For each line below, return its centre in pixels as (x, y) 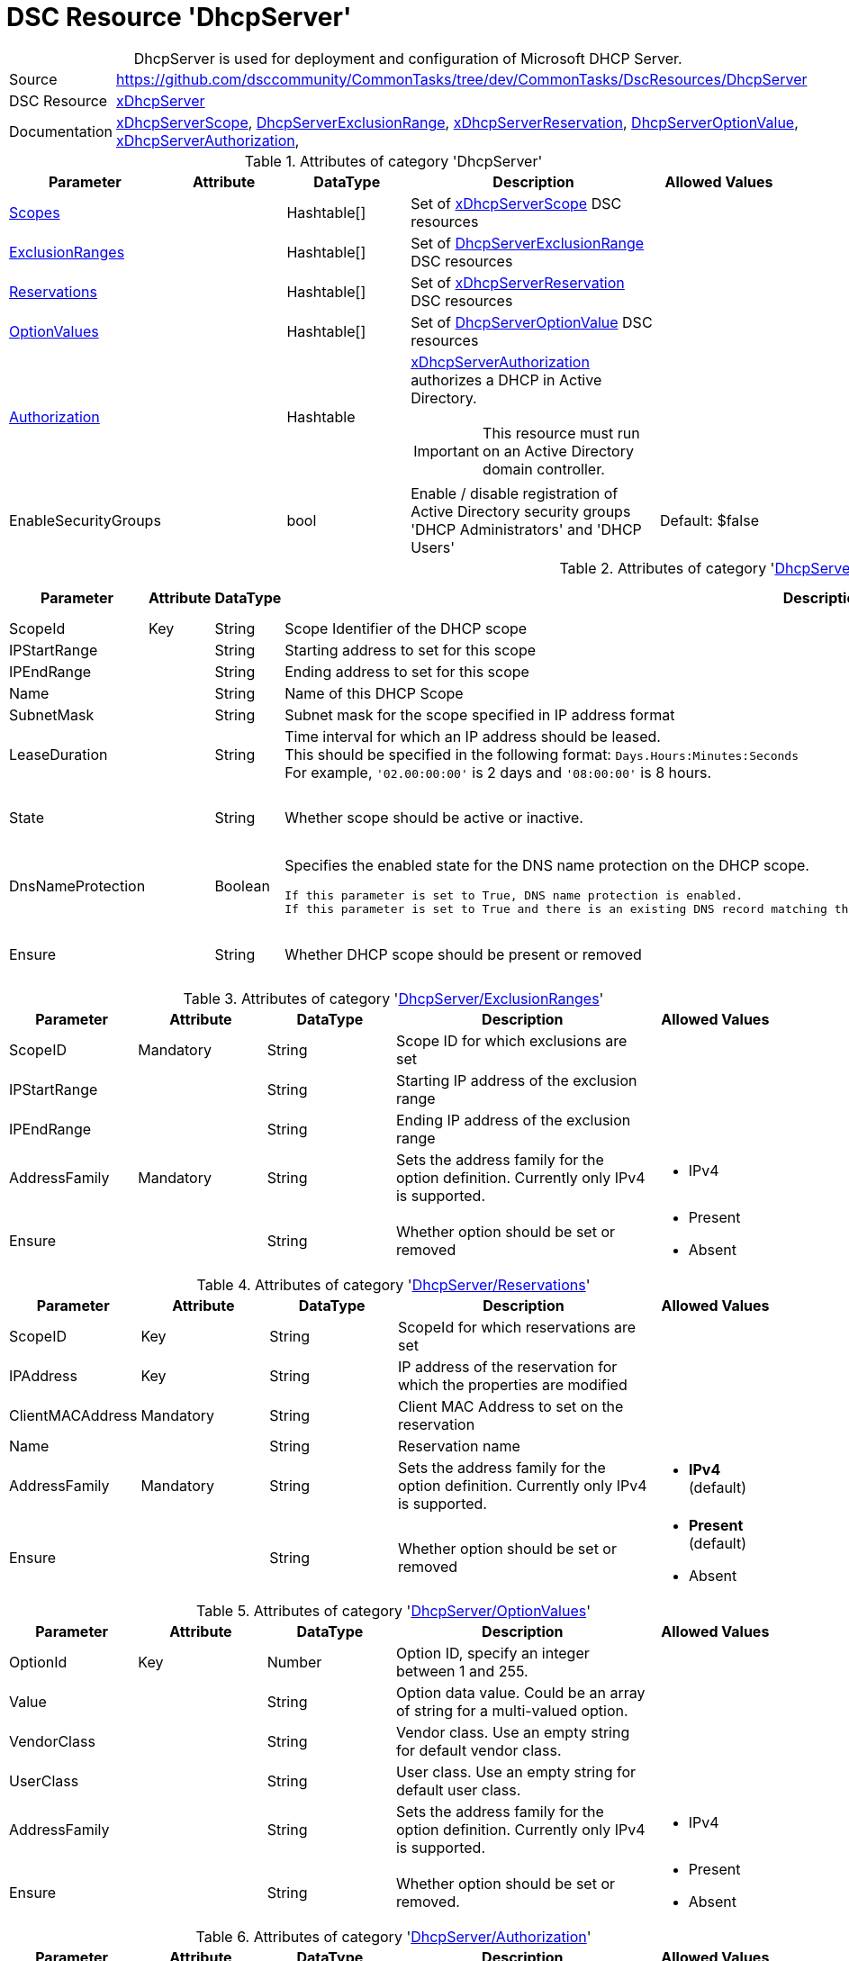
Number (294, 1662)
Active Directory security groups (521, 511)
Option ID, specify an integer (492, 1653)
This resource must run (561, 433)
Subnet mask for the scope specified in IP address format (480, 714)
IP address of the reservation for (507, 1366)
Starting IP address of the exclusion (516, 1080)
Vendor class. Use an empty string (513, 1732)
